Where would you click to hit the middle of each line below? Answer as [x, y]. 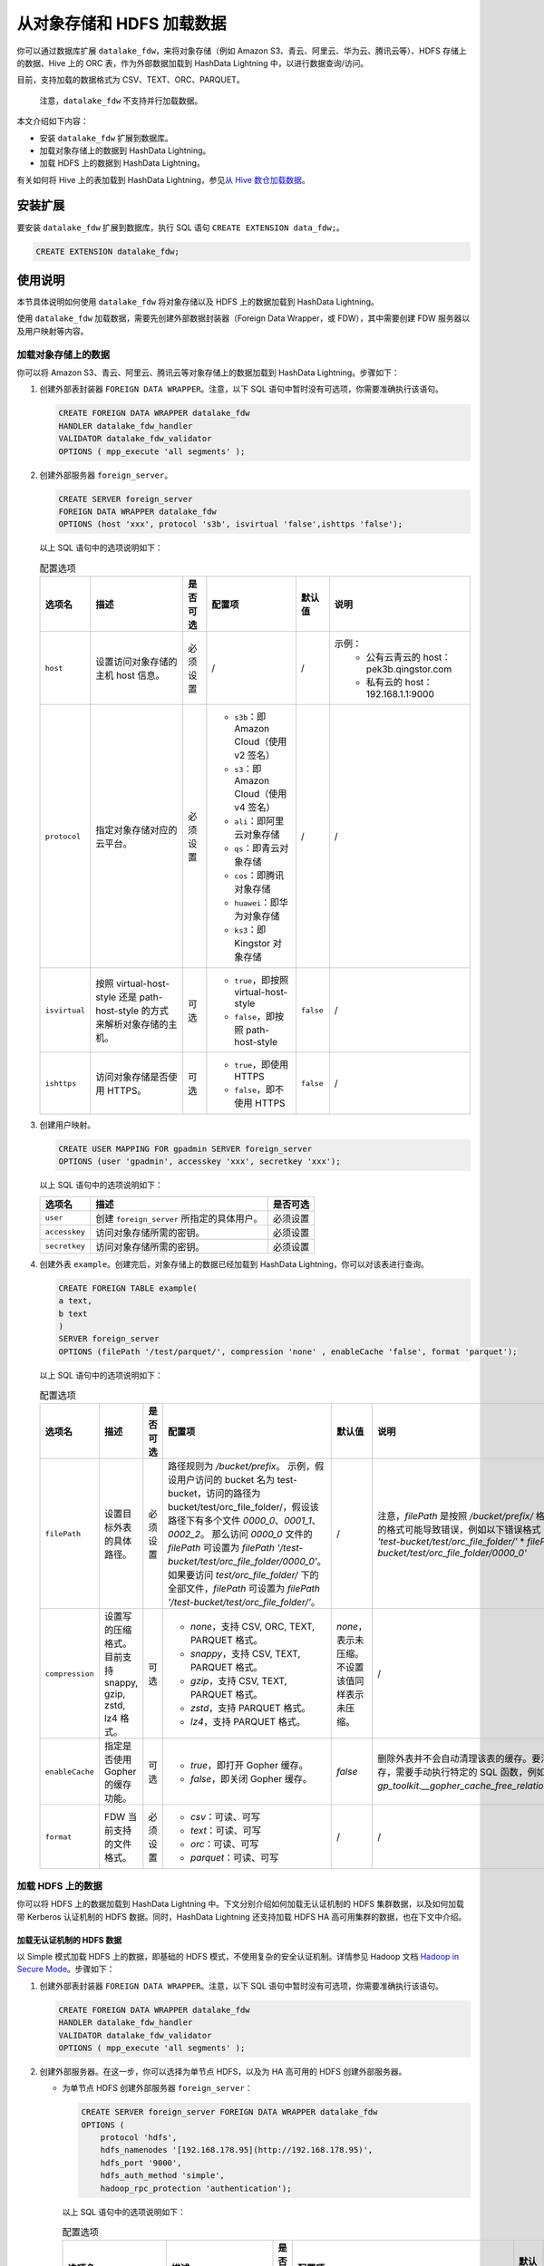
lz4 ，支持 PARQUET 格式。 [248, 1722]
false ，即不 [259, 1089]
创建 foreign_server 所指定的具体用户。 [179, 1218]
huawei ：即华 [262, 903]
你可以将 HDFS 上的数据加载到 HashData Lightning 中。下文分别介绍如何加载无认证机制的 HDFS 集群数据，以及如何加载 [240, 1904]
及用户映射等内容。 [53, 331]
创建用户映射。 [67, 1125]
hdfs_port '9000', [141, 2163]
